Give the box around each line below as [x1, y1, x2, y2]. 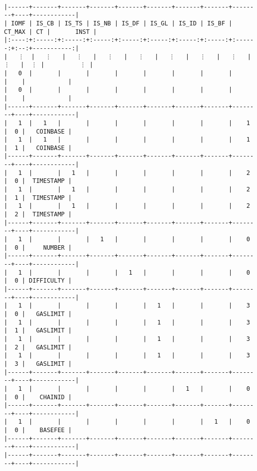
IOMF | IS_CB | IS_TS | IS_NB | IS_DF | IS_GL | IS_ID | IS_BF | [11, 19, 233, 27]
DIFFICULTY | [29, 277, 72, 285]
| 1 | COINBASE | [4, 144, 72, 152]
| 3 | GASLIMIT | [4, 360, 72, 367]
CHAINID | [39, 393, 72, 401]
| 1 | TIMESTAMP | [4, 194, 72, 201]
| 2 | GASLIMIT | [4, 343, 72, 351]
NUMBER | [43, 244, 72, 251]
